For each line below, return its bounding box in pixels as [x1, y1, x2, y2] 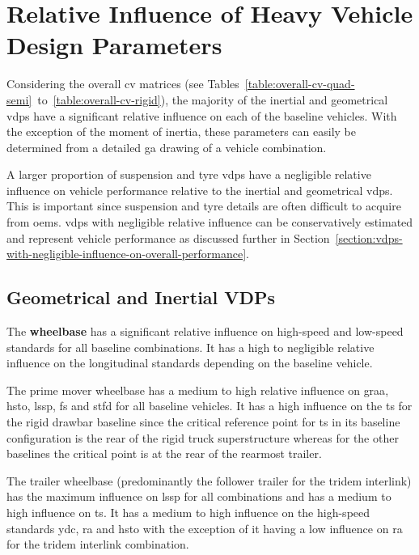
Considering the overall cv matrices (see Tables [6, 75, 239, 92]
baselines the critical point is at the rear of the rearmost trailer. [6, 445, 322, 462]
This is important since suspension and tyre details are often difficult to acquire [6, 197, 401, 214]
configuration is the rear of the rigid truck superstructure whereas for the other [6, 429, 399, 446]
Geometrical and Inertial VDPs [6, 285, 276, 310]
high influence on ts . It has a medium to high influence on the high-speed [6, 503, 370, 520]
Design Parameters [6, 28, 222, 61]
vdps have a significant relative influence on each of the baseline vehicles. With [6, 107, 397, 124]
